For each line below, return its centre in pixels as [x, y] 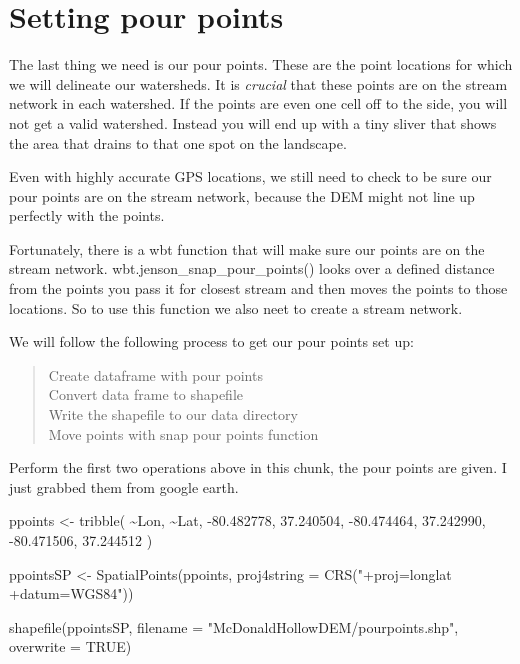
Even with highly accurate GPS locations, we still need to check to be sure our [250, 176]
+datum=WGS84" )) [71, 593]
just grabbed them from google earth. [124, 486]
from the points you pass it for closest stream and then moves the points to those [258, 288]
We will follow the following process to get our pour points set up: [211, 341]
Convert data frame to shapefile [146, 394]
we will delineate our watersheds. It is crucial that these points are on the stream [258, 83]
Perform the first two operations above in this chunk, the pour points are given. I [258, 467]
